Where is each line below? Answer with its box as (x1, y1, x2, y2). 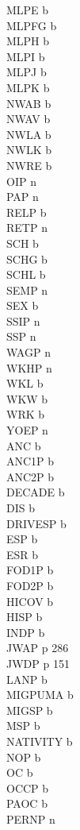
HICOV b (6, 593, 54, 609)
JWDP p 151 (6, 654, 70, 671)
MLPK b (6, 79, 50, 95)
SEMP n (6, 281, 48, 298)
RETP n (6, 219, 48, 236)
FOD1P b (6, 562, 54, 578)
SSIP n (6, 312, 40, 329)
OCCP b (6, 779, 49, 796)
